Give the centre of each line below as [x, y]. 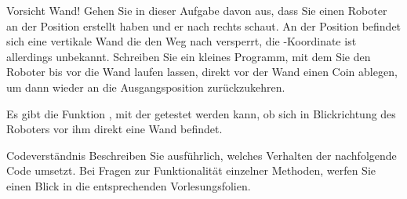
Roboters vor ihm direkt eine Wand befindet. [114, 129]
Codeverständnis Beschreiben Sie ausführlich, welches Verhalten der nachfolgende [202, 155]
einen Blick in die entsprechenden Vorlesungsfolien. [129, 185]
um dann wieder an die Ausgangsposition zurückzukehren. [146, 87]
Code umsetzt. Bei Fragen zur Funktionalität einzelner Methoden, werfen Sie [191, 170]
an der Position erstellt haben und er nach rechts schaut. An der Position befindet [204, 25]
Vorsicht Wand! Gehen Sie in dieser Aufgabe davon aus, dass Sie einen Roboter [197, 10]
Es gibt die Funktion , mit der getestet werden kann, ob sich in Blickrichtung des [201, 113]
